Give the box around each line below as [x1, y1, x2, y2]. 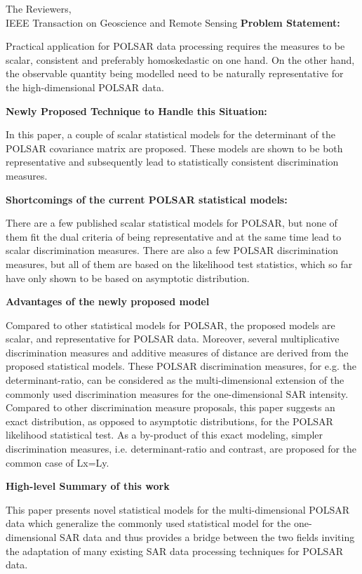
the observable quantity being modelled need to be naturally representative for [6, 66, 344, 81]
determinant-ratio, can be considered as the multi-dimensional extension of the [6, 373, 344, 387]
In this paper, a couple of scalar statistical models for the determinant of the [6, 127, 335, 142]
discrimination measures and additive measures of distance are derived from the [6, 345, 349, 359]
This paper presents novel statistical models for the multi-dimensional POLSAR [6, 502, 350, 516]
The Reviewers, [6, 1, 72, 15]
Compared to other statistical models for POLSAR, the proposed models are [6, 317, 335, 332]
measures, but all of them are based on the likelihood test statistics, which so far [6, 256, 353, 271]
